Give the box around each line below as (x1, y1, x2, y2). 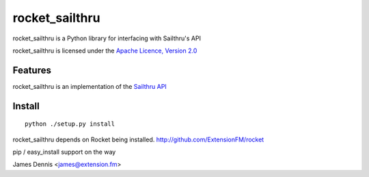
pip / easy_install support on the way (12, 148, 116, 156)
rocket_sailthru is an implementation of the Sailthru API (12, 82, 167, 90)
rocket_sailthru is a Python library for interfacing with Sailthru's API (12, 34, 202, 42)
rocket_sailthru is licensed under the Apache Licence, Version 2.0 (12, 46, 197, 55)
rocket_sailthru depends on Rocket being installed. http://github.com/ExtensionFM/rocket (12, 135, 264, 144)
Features (12, 64, 51, 76)
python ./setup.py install (25, 120, 115, 128)
